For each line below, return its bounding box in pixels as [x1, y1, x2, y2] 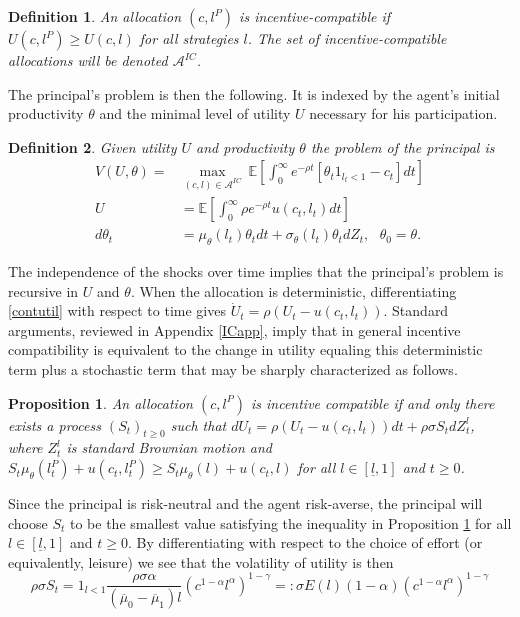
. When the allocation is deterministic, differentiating [130, 280, 457, 301]
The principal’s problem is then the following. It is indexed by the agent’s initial [8, 83, 500, 104]
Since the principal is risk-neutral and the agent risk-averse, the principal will [8, 493, 483, 514]
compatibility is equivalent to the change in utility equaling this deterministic [8, 339, 483, 360]
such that [170, 414, 227, 435]
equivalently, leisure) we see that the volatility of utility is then [8, 551, 394, 572]
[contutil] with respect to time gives [8, 300, 226, 321]
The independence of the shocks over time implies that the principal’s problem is [8, 261, 504, 282]
